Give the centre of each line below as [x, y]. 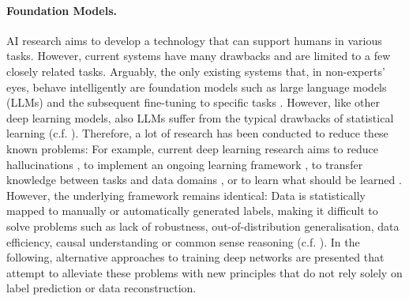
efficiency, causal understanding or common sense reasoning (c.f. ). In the [183, 241]
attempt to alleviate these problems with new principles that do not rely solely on [204, 272]
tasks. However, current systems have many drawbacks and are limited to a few [199, 56]
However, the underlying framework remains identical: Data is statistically [186, 195]
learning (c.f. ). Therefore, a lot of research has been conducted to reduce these [197, 133]
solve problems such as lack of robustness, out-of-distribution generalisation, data [203, 226]
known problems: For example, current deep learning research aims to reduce [192, 148]
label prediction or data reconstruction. [101, 288]
